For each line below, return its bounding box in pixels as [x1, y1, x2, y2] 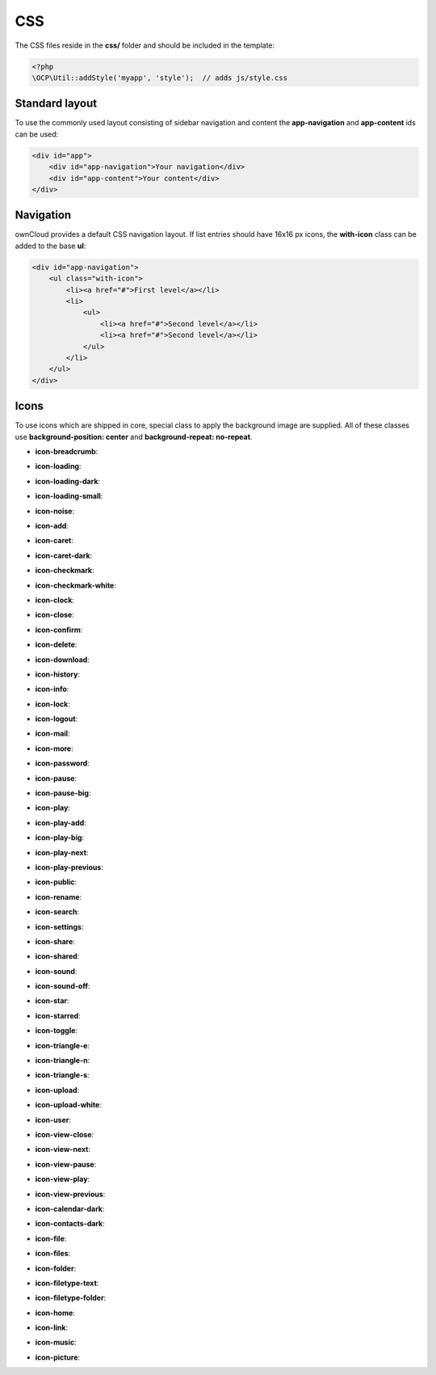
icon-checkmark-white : [35, 580, 117, 590]
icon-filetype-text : [35, 1278, 99, 1288]
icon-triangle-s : [35, 1070, 90, 1080]
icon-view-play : [35, 1175, 90, 1184]
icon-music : [35, 1338, 77, 1348]
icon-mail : [35, 728, 70, 739]
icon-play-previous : [35, 862, 104, 872]
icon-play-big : [35, 833, 85, 842]
